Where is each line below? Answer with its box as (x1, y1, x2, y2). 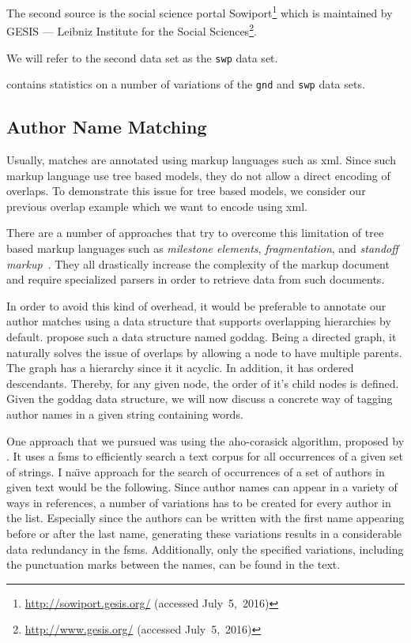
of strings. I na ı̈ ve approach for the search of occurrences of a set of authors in (6, 463, 385, 479)
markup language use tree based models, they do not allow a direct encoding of (6, 167, 390, 183)
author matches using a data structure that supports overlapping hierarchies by (6, 313, 391, 329)
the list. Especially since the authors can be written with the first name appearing (6, 510, 405, 526)
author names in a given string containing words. (6, 405, 243, 422)
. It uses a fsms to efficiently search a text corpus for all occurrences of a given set (6, 448, 403, 464)
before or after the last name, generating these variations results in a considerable (6, 525, 402, 542)
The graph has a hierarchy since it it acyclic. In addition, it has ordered (6, 359, 354, 376)
